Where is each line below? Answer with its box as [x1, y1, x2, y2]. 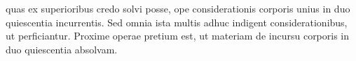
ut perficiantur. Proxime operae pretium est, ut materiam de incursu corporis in [6, 28, 350, 43]
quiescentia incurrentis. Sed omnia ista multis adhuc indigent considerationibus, [6, 15, 348, 29]
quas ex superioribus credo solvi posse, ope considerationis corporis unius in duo [6, 1, 350, 15]
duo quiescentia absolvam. [6, 42, 118, 56]
